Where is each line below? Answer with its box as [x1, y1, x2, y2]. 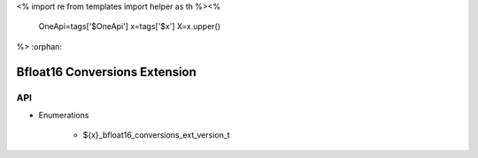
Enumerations [38, 109, 89, 120]
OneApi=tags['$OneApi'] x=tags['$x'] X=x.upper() [38, 21, 221, 32]
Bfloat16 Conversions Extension [16, 64, 197, 79]
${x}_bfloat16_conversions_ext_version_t [82, 130, 230, 140]
